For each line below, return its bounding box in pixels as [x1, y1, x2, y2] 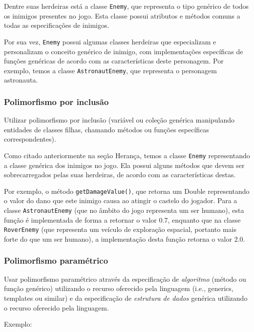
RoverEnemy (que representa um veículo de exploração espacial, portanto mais [4, 224, 237, 234]
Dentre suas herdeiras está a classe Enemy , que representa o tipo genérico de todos [4, 1, 249, 11]
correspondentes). [4, 134, 56, 144]
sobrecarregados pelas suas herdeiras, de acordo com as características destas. [4, 169, 236, 180]
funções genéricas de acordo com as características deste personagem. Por [4, 56, 224, 66]
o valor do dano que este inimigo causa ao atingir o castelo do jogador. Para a [4, 195, 237, 206]
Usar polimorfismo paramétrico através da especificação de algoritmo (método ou [4, 273, 246, 284]
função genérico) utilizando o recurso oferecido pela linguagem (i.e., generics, [4, 283, 233, 293]
